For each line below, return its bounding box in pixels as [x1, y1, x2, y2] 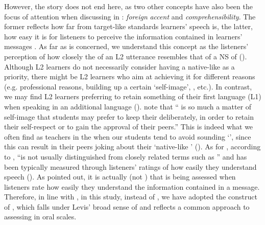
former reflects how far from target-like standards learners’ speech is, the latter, [4, 21, 253, 32]
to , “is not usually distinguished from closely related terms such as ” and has [4, 151, 247, 162]
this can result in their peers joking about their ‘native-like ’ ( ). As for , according [4, 141, 261, 152]
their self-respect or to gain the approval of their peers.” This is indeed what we [4, 121, 253, 132]
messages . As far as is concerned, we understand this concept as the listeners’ [4, 41, 249, 52]
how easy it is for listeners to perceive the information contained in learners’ [4, 31, 243, 41]
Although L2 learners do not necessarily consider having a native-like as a [4, 61, 235, 72]
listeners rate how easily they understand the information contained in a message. [4, 181, 260, 192]
